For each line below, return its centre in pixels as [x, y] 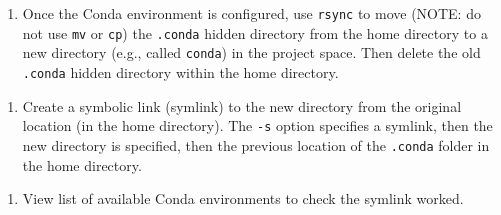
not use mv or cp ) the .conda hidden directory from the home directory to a [255, 32]
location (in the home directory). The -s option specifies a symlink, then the [257, 125]
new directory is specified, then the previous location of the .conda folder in [256, 144]
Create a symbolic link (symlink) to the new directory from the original [242, 105]
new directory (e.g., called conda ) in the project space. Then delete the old [251, 52]
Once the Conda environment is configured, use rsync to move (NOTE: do [251, 13]
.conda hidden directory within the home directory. [180, 71]
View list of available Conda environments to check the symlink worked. [243, 198]
